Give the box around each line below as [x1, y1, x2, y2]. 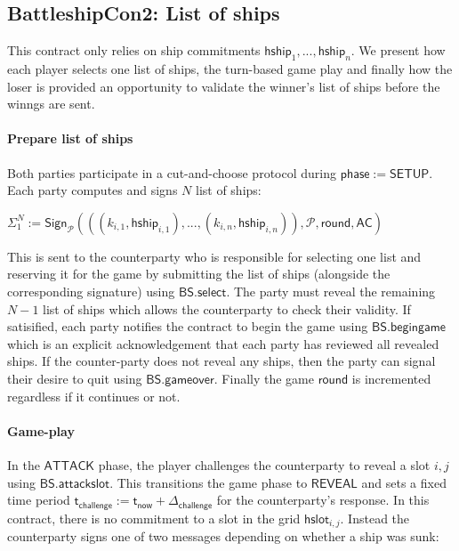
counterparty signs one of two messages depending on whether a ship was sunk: [7, 527, 439, 545]
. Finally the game [213, 369, 314, 387]
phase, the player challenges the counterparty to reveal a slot [98, 455, 431, 474]
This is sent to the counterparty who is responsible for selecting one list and [7, 247, 422, 265]
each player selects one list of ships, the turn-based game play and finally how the [7, 60, 453, 77]
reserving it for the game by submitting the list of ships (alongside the [7, 264, 391, 283]
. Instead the [340, 508, 410, 527]
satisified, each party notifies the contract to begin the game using [7, 317, 368, 336]
